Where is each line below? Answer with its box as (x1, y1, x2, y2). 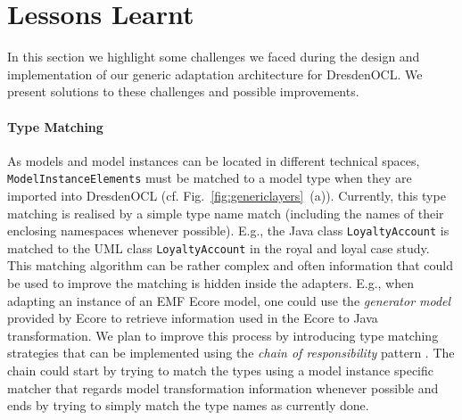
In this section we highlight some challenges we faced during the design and (7, 47, 420, 66)
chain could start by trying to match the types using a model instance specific (7, 361, 434, 380)
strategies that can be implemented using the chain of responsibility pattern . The (7, 343, 455, 362)
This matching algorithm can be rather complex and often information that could (7, 256, 453, 275)
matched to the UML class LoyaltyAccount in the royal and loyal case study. (7, 238, 430, 257)
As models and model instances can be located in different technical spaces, (7, 151, 420, 169)
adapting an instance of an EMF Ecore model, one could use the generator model (7, 291, 451, 309)
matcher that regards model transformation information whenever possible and (7, 378, 439, 397)
